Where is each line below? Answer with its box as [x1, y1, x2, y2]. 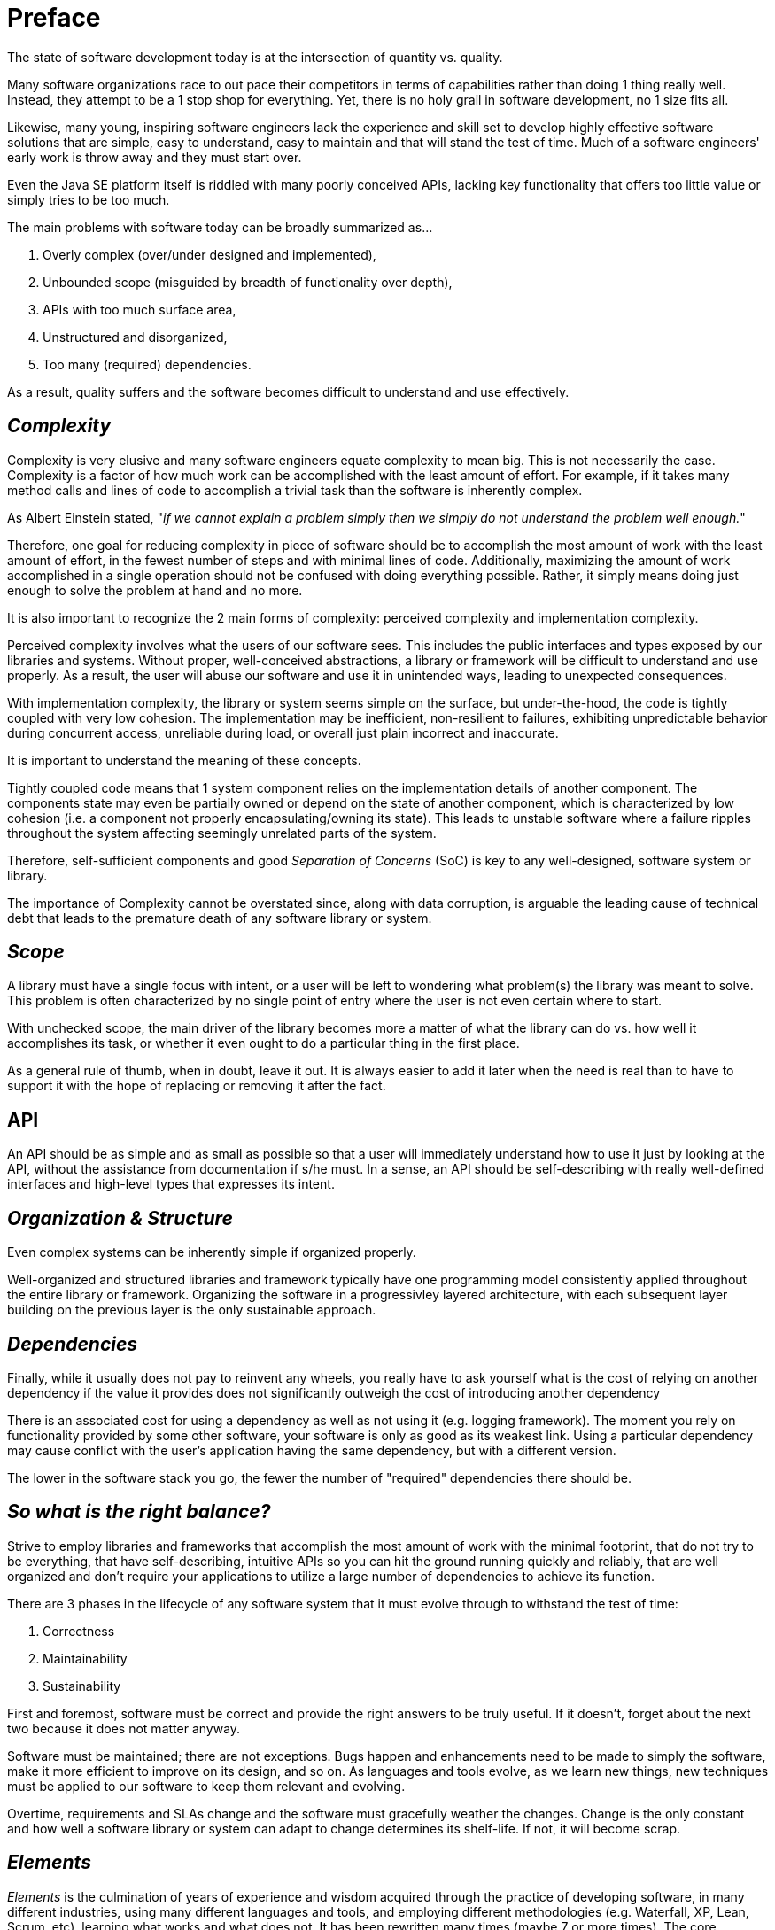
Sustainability [43, 1678, 121, 1694]
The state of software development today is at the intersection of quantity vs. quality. [7, 49, 503, 65]
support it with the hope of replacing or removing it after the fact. [7, 1078, 386, 1094]
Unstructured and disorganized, [43, 329, 228, 345]
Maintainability [43, 1650, 128, 1666]
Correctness [43, 1623, 115, 1639]
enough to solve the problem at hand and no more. [7, 582, 303, 598]
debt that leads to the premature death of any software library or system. [7, 910, 432, 926]
